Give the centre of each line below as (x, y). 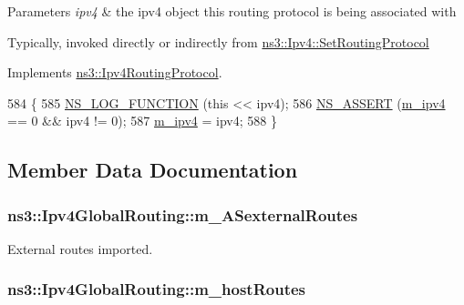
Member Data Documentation (153, 170)
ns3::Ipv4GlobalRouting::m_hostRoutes (156, 289)
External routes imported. (80, 248)
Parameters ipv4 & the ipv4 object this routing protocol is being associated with (232, 11)
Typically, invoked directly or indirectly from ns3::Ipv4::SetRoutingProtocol (218, 41)
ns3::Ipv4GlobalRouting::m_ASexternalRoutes (183, 214)
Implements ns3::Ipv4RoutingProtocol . (115, 72)
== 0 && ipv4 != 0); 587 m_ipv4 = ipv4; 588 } (142, 121)
